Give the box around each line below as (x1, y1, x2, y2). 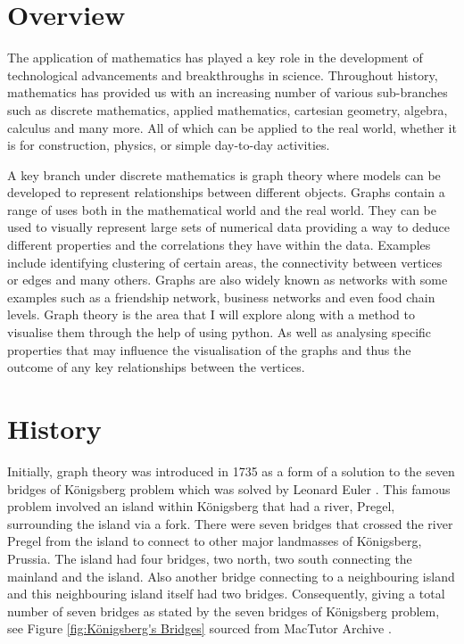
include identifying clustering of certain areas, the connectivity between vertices (7, 252, 443, 271)
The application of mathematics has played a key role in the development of (7, 48, 423, 67)
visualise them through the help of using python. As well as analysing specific (7, 323, 432, 342)
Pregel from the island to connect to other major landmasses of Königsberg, (7, 532, 422, 550)
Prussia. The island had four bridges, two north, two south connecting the (7, 549, 412, 567)
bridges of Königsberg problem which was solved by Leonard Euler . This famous (7, 479, 451, 498)
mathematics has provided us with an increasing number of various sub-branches (7, 83, 448, 102)
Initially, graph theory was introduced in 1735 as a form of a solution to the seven (7, 461, 455, 480)
